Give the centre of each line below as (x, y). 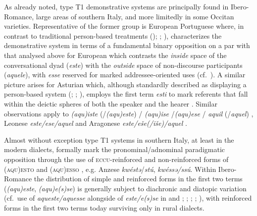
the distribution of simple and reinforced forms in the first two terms (138, 179)
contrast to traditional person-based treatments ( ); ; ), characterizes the (113, 35)
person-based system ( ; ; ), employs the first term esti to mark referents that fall (126, 94)
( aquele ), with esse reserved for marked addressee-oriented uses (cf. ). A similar (125, 75)
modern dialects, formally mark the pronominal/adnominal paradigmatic (114, 149)
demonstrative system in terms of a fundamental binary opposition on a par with (127, 45)
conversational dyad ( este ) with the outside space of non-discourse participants (123, 65)
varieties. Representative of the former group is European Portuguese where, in (124, 26)
